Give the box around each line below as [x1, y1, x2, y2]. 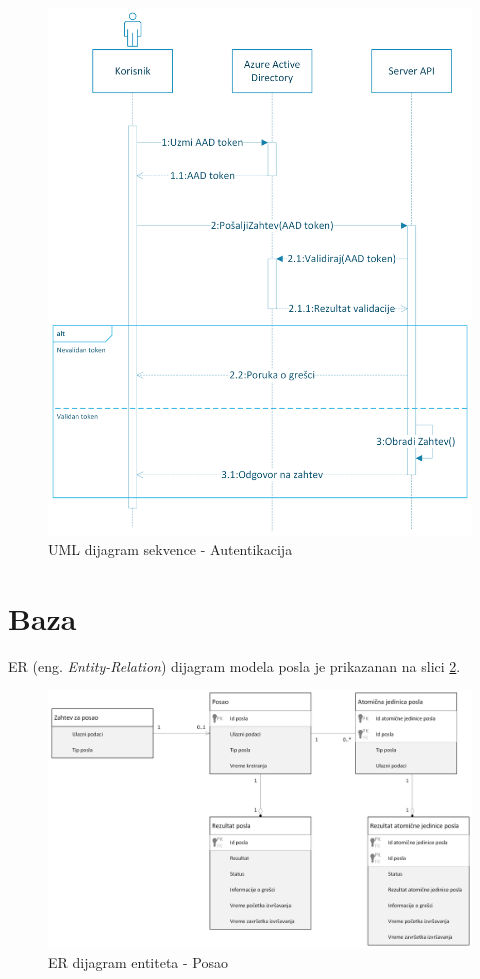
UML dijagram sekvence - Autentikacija [48, 539, 293, 560]
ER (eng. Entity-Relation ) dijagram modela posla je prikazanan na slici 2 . [8, 655, 461, 676]
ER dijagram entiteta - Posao [48, 951, 228, 972]
